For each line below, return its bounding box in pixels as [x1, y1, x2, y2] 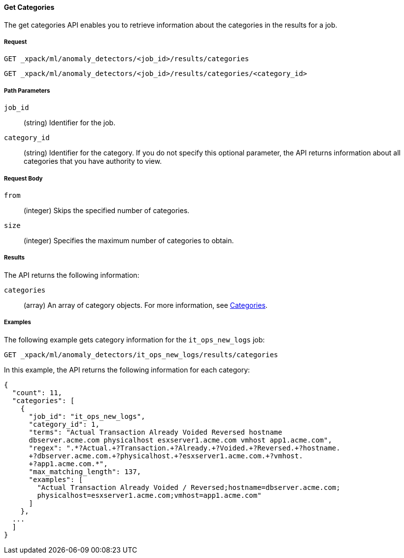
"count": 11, [12, 388, 63, 397]
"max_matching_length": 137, [29, 467, 141, 476]
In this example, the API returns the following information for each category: [4, 365, 250, 374]
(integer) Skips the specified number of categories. [24, 206, 190, 215]
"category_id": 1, [29, 420, 100, 428]
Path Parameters [4, 87, 50, 94]
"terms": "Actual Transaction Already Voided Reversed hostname [29, 428, 282, 436]
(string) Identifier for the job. [24, 118, 116, 127]
